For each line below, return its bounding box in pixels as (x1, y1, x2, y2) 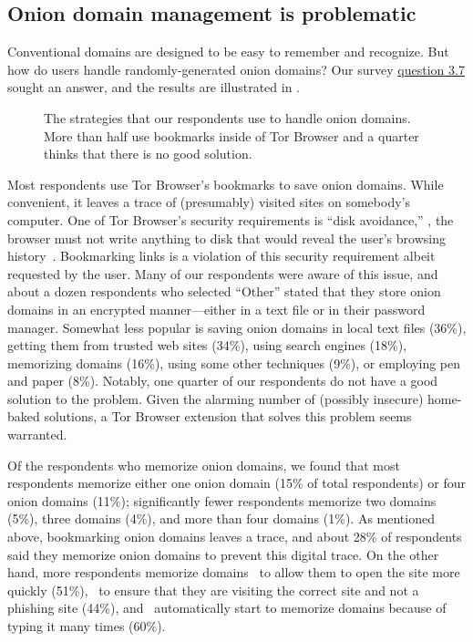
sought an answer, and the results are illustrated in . (7, 78, 300, 97)
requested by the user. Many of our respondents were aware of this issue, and (7, 264, 438, 283)
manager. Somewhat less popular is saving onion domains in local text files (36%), (7, 317, 467, 337)
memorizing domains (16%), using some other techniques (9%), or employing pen (7, 353, 461, 372)
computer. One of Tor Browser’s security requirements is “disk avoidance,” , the (7, 210, 454, 229)
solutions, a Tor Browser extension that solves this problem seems (44, 407, 412, 426)
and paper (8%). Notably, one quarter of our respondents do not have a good (7, 371, 438, 390)
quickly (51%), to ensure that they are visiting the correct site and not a (7, 580, 419, 599)
